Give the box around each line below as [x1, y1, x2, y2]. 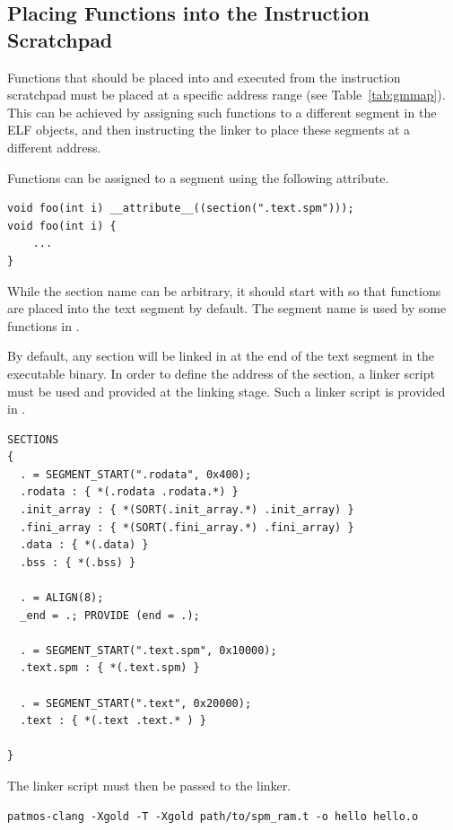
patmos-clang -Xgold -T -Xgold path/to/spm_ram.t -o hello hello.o [7, 809, 419, 823]
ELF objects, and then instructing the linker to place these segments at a [7, 120, 411, 139]
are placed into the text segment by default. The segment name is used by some [7, 299, 447, 318]
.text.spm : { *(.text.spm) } [20, 661, 200, 675]
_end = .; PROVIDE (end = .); [20, 608, 200, 622]
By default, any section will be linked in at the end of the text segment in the [7, 346, 434, 365]
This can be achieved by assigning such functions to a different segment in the [7, 102, 437, 121]
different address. [7, 137, 101, 156]
